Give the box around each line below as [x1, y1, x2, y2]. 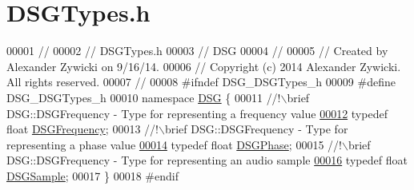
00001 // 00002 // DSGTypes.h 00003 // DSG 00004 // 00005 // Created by [6, 42, 388, 59]
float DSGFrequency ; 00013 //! [6, 121, 159, 137]
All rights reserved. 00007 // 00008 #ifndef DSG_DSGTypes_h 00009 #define [6, 73, 396, 90]
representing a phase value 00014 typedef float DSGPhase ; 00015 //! [6, 136, 342, 152]
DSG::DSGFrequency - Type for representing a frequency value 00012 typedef [6, 105, 388, 121]
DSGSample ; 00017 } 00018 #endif [6, 167, 179, 184]
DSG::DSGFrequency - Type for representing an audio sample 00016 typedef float [6, 152, 408, 168]
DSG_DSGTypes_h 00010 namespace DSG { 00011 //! [6, 89, 281, 105]
